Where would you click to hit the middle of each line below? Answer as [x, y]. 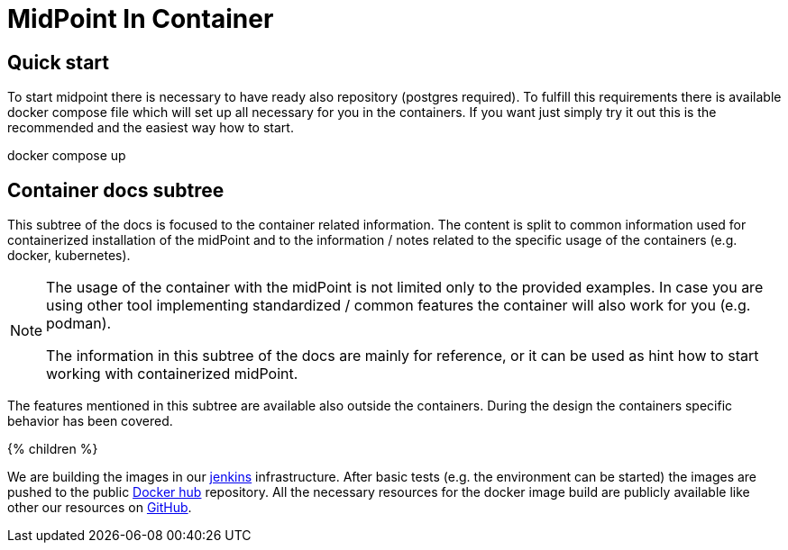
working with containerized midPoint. [172, 374]
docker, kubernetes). [69, 256]
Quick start [58, 62]
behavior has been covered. [90, 421]
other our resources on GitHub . [100, 508]
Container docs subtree [116, 190]
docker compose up [67, 156]
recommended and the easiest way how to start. [151, 128]
